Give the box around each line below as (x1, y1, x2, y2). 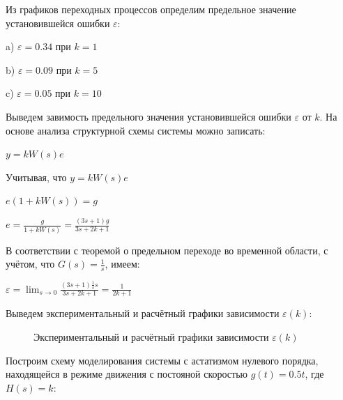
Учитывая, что (6, 169, 67, 184)
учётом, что (6, 256, 55, 271)
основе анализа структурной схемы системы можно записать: (6, 123, 266, 137)
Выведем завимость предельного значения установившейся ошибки (6, 109, 291, 123)
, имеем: (105, 256, 140, 271)
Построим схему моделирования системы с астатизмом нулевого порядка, (6, 353, 319, 367)
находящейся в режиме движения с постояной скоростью (6, 367, 248, 381)
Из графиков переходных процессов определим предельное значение (6, 2, 296, 16)
